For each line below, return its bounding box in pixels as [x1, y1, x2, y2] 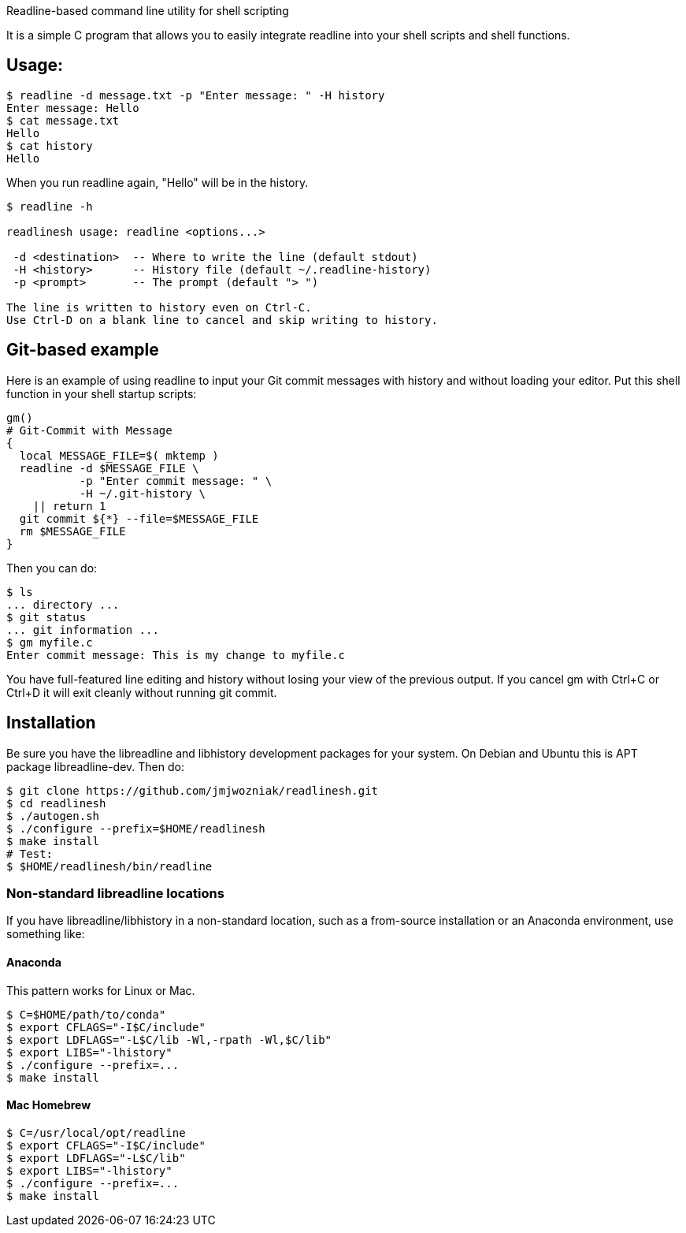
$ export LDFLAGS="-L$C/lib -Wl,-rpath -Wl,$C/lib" [6, 1033, 332, 1046]
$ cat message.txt [6, 114, 120, 127]
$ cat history [6, 139, 93, 152]
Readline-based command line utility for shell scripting [6, 4, 289, 17]
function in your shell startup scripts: [6, 386, 197, 400]
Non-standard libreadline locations [6, 885, 224, 901]
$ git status [6, 610, 87, 624]
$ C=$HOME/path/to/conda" [6, 1008, 166, 1021]
